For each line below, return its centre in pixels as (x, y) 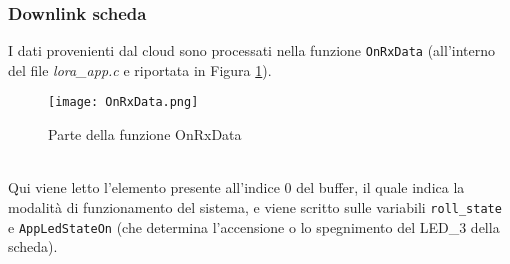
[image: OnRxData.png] (123, 102)
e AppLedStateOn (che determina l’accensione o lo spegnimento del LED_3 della (254, 226)
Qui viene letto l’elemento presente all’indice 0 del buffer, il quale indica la (236, 187)
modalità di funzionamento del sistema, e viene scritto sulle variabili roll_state (255, 206)
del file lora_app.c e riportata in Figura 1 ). (140, 69)
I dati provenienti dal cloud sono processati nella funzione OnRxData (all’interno (252, 50)
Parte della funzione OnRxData (145, 134)
